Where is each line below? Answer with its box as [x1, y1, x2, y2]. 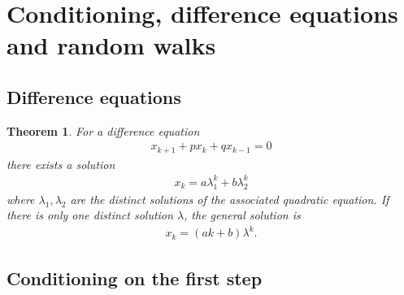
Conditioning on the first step [7, 265, 263, 290]
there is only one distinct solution [7, 206, 173, 223]
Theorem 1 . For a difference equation [7, 122, 200, 139]
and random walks [7, 28, 216, 62]
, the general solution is [184, 206, 301, 223]
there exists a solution [7, 155, 115, 172]
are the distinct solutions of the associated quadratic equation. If [70, 190, 389, 207]
